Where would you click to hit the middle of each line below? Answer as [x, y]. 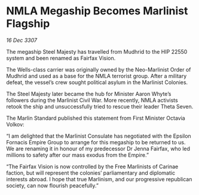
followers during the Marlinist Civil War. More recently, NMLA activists [92, 100]
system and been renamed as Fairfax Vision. [61, 58]
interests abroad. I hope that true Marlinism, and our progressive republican [99, 179]
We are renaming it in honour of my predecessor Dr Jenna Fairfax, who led [98, 148]
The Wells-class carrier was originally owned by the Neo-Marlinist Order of [99, 69]
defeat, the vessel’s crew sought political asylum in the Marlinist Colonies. [97, 82]
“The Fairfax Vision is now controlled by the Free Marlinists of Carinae [92, 166]
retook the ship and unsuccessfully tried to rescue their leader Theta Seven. [100, 106]
